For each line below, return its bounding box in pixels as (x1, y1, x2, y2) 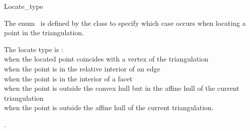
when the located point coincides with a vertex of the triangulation (4, 54, 209, 64)
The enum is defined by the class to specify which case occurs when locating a (4, 17, 246, 28)
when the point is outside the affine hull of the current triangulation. (4, 102, 214, 113)
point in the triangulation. (4, 27, 84, 38)
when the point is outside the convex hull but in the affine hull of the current (4, 83, 240, 93)
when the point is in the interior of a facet (4, 73, 132, 83)
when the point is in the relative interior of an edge (4, 63, 160, 73)
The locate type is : (4, 44, 64, 54)
